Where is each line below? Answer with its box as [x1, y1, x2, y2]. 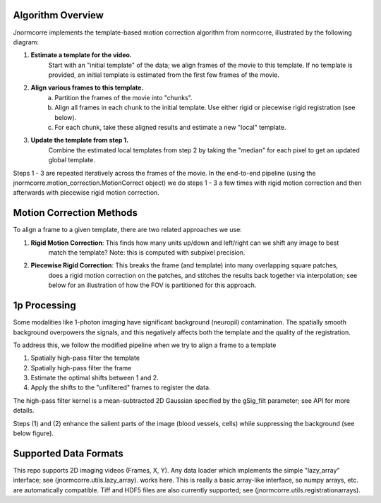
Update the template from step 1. [30, 136, 129, 145]
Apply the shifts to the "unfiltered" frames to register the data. [30, 383, 211, 392]
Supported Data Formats [13, 447, 123, 459]
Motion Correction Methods [13, 207, 138, 219]
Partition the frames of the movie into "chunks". [54, 93, 193, 102]
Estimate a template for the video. [30, 51, 132, 59]
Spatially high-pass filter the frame [30, 363, 132, 372]
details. [13, 406, 35, 415]
